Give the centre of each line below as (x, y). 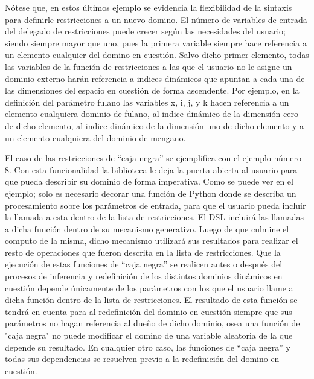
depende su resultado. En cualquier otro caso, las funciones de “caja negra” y (148, 347)
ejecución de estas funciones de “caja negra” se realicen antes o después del (144, 264)
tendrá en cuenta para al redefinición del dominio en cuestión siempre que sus (149, 311)
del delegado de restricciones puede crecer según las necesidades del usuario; (146, 31)
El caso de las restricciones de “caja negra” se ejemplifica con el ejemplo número (153, 158)
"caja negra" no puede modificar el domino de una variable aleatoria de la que (149, 335)
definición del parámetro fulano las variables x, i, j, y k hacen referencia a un (147, 102)
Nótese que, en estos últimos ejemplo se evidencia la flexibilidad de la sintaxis (149, 7)
